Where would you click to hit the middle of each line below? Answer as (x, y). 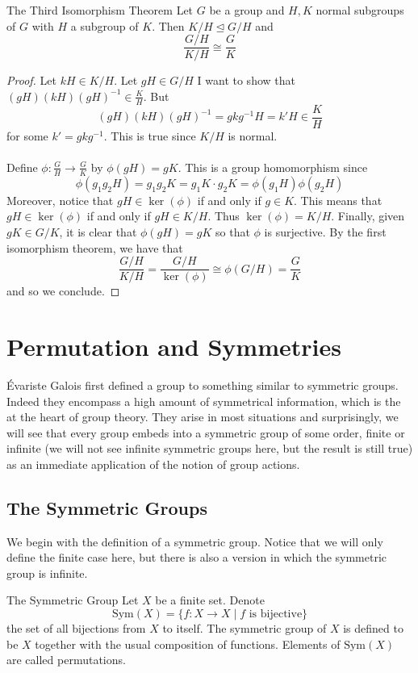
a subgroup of (104, 25)
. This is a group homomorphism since (273, 167)
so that (233, 231)
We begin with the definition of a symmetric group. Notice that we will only (195, 541)
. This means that (338, 200)
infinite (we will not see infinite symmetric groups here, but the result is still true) (210, 448)
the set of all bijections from (76, 628)
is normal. (253, 135)
